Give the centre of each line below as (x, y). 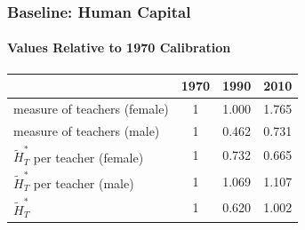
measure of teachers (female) (91, 108)
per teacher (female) (88, 157)
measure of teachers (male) (87, 130)
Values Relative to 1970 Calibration (119, 48)
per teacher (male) (84, 182)
